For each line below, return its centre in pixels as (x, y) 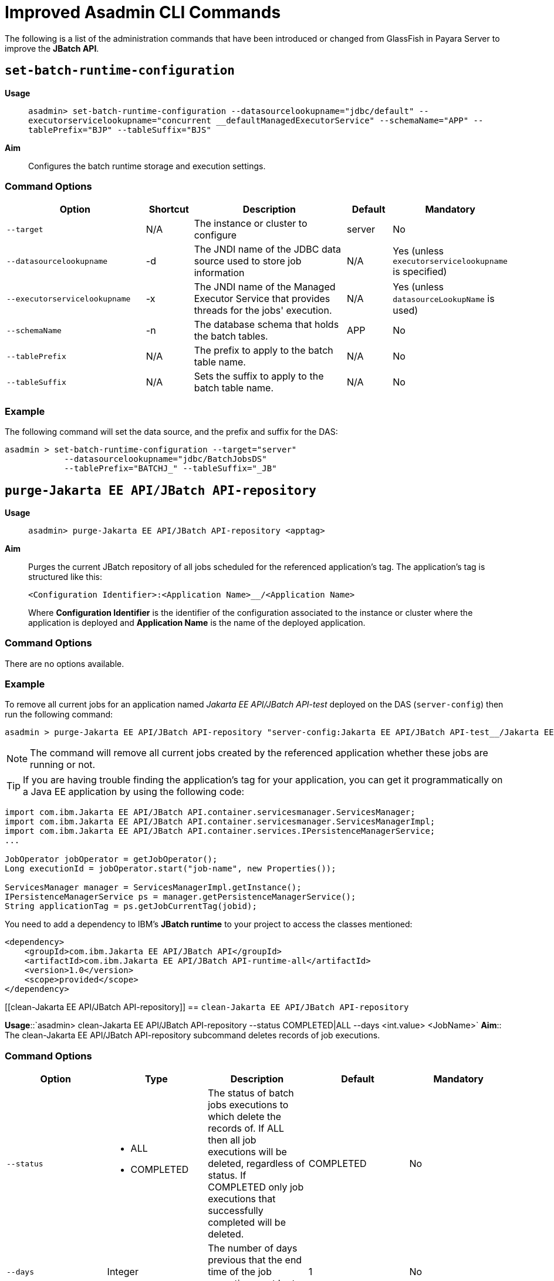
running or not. (63, 765)
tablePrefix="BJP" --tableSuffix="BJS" (120, 130)
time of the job (240, 1272)
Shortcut (169, 209)
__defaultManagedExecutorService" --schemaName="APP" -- (350, 120)
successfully (236, 1211)
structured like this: (65, 576)
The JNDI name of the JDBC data (268, 249)
